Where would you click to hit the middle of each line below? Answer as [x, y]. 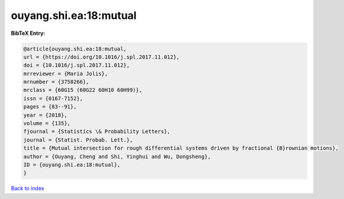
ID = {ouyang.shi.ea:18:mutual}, [72, 165]
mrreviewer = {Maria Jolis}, [66, 73]
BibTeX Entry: [28, 33]
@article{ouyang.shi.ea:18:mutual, [75, 49]
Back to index [28, 188]
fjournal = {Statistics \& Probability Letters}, [97, 131]
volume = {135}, [47, 123]
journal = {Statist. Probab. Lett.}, [78, 140]
